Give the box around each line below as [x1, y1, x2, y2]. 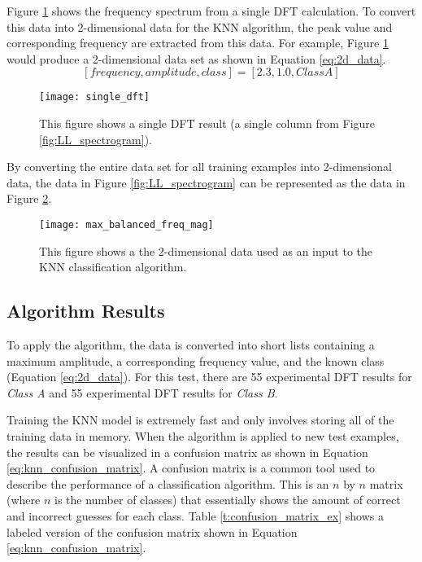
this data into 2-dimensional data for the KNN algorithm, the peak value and [7, 18, 393, 35]
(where [7, 491, 41, 508]
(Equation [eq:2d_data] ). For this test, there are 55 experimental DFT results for [7, 368, 412, 385]
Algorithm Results [7, 298, 165, 323]
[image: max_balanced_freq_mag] [39, 219, 214, 231]
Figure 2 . [7, 190, 52, 207]
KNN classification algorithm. [39, 258, 187, 275]
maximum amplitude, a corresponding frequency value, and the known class [7, 352, 385, 369]
